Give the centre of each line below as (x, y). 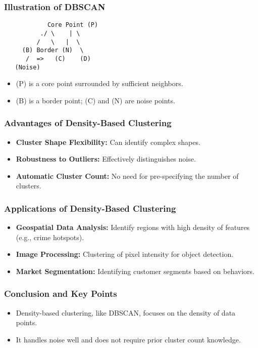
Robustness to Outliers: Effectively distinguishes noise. (106, 159)
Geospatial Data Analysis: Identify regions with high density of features (133, 227)
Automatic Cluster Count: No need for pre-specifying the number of (127, 176)
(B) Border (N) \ (53, 50)
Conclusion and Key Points (61, 294)
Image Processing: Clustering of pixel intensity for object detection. (125, 254)
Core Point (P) (73, 25)
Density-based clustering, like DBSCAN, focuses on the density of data (126, 312)
